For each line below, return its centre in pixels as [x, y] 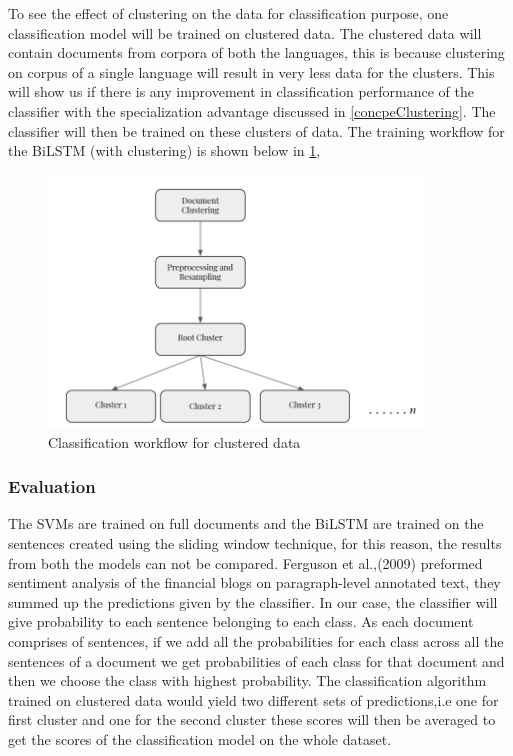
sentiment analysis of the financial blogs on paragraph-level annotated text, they [254, 582]
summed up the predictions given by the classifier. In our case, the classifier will [253, 601]
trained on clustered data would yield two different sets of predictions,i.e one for [253, 699]
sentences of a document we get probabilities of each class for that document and [256, 660]
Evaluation [52, 486]
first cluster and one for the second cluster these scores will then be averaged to [252, 719]
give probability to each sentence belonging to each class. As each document [241, 621]
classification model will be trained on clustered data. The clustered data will [245, 32]
